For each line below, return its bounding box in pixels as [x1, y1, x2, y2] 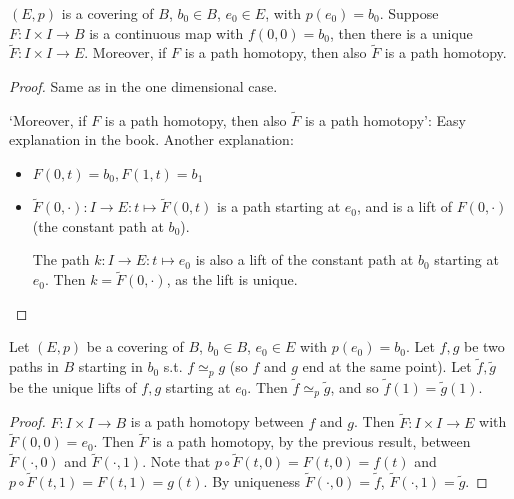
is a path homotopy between [130, 411, 304, 432]
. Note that [142, 451, 211, 472]
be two [463, 336, 505, 357]
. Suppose [379, 3, 439, 23]
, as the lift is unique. [166, 269, 298, 290]
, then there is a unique [329, 22, 473, 43]
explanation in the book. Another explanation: [9, 129, 294, 150]
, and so [330, 376, 379, 397]
